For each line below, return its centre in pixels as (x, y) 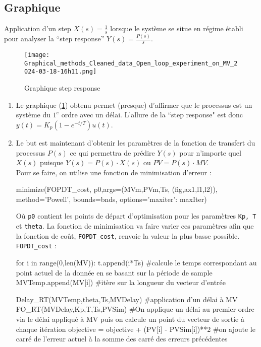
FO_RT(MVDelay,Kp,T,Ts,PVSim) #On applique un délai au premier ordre (135, 309)
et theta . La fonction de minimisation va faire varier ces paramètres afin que (135, 226)
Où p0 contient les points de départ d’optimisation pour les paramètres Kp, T (136, 216)
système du (33, 115)
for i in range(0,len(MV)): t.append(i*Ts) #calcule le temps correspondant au (136, 263)
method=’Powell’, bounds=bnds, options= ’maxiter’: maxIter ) (111, 199)
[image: (37, 55)
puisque (52, 162)
